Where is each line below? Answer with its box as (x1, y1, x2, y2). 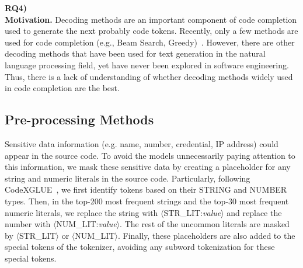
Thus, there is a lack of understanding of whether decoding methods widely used (5, 70, 293, 82)
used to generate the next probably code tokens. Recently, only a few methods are (5, 25, 298, 37)
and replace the (227, 206, 282, 218)
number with (5, 218, 51, 230)
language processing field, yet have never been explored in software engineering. (5, 58, 289, 71)
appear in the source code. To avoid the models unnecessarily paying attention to (5, 149, 295, 161)
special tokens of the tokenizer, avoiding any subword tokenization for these (5, 241, 275, 253)
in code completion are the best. (5, 82, 120, 94)
